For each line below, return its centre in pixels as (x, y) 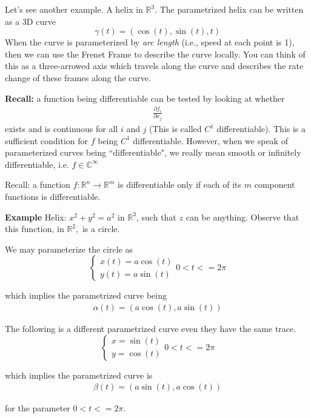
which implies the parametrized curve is (79, 375)
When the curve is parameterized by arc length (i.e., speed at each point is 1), (150, 42)
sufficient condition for (47, 140)
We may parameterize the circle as (69, 249)
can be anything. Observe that (242, 217)
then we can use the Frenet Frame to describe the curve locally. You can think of (155, 54)
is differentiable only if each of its (180, 184)
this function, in (35, 229)
